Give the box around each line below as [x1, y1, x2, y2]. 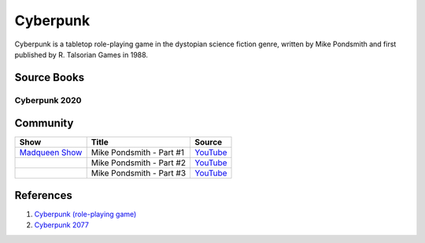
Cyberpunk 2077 [34, 220, 90, 230]
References [14, 189, 72, 202]
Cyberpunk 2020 [14, 94, 82, 105]
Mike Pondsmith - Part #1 [91, 147, 185, 158]
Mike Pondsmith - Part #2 [91, 157, 187, 168]
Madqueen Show [19, 147, 83, 158]
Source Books [14, 71, 85, 84]
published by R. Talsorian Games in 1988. [14, 50, 149, 59]
